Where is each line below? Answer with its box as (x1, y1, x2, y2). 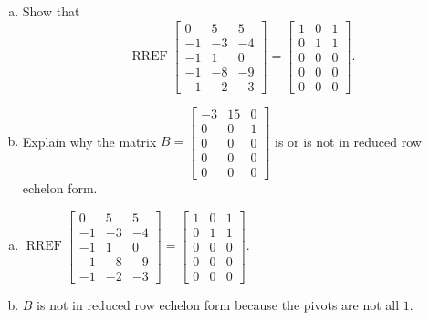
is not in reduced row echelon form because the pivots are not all (37, 294, 400, 314)
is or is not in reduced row (275, 131, 422, 150)
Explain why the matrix (22, 131, 157, 150)
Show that (22, 2, 80, 20)
